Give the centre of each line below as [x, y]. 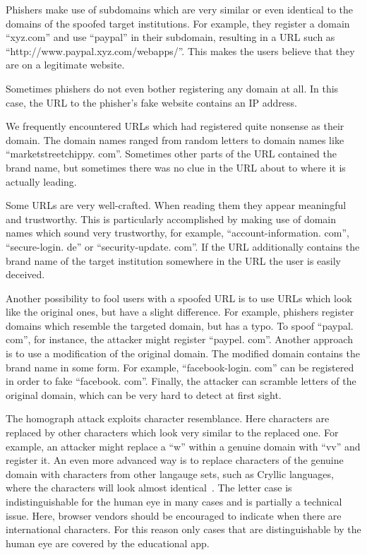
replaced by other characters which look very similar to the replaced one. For [172, 432]
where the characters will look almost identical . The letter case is [149, 488]
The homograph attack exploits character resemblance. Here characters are [168, 418]
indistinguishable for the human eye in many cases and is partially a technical [174, 501]
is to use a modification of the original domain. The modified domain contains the [183, 353]
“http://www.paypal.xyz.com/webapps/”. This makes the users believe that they [180, 50]
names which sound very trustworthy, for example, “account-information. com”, [178, 233]
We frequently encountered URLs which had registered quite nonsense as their [175, 126]
